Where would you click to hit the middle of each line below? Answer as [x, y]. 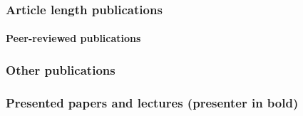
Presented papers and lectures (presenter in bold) [152, 102]
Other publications [61, 69]
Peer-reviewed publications [73, 38]
